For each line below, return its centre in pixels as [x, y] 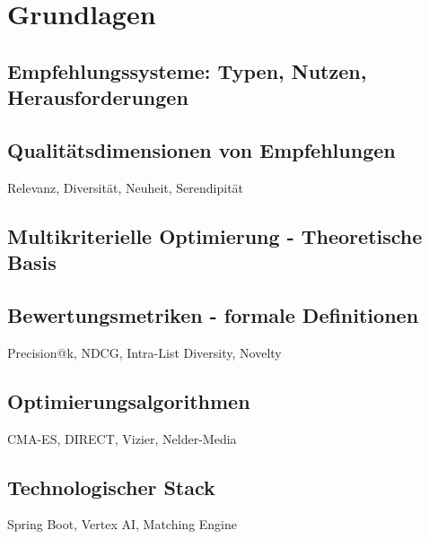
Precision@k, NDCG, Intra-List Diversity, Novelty [144, 352]
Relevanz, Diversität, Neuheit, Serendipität [126, 187]
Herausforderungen [98, 97]
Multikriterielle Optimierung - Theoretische [215, 235]
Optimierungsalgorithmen [129, 400]
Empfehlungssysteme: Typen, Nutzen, [187, 70]
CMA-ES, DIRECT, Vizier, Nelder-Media [122, 438]
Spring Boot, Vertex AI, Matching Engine [123, 524]
